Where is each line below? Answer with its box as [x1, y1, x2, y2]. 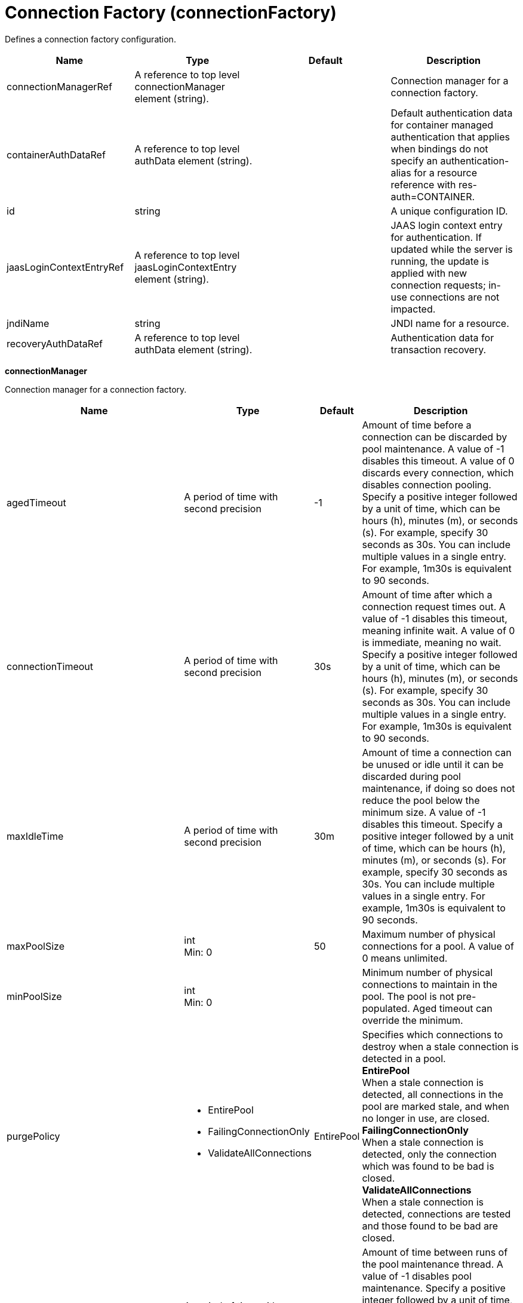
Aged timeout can [413, 1002, 493, 1014]
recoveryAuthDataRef [7, 337, 103, 350]
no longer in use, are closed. [362, 1112, 490, 1124]
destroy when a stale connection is [362, 1040, 519, 1053]
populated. [362, 1002, 410, 1014]
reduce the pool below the [362, 794, 480, 806]
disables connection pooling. [362, 478, 491, 491]
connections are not [410, 290, 500, 303]
